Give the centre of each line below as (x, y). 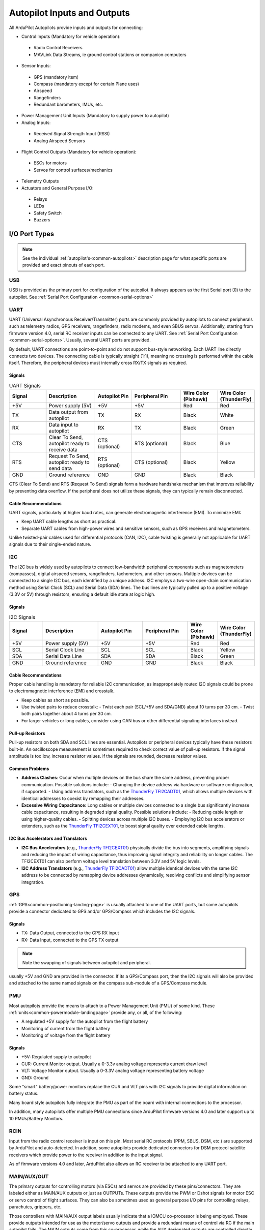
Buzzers (42, 220)
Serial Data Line (64, 656)
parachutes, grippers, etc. (35, 1207)
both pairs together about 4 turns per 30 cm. (67, 714)
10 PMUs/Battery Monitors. (36, 1118)
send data (60, 468)
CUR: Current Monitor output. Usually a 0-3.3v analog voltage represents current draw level (114, 1064)
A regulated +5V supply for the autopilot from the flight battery (85, 1021)
